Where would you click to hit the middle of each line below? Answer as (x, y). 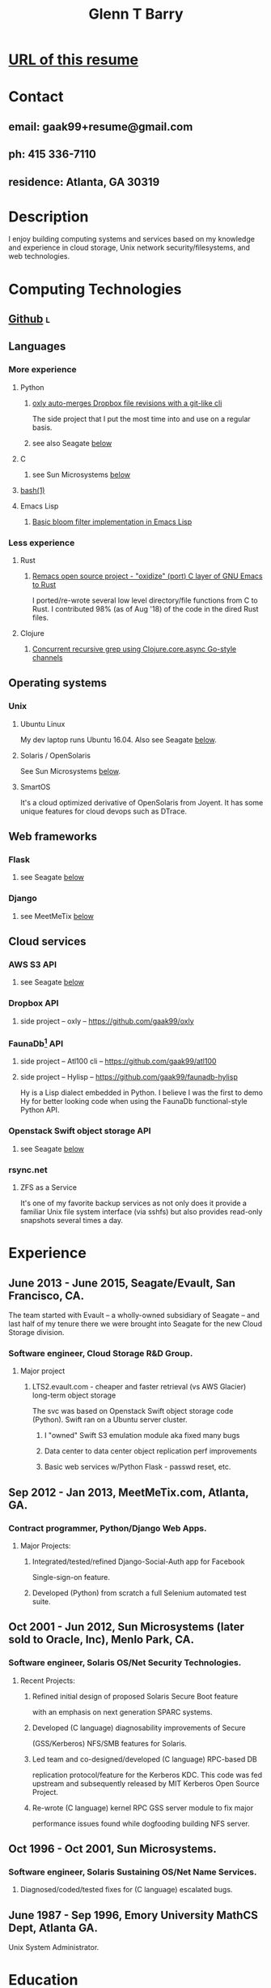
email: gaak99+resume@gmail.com (101, 127)
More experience (42, 370)
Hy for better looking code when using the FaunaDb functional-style (134, 1101)
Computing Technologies (95, 289)
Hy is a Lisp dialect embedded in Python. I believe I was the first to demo (141, 1093)
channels (47, 658)
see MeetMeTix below (57, 916)
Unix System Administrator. (54, 1947)
